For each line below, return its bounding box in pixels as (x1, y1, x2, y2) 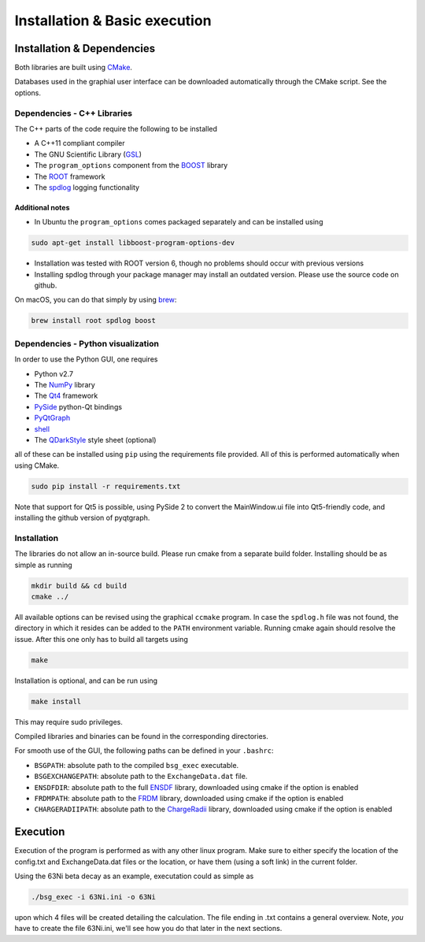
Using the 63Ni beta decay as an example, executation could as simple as (14, 871, 254, 881)
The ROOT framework (34, 172, 105, 181)
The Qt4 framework (34, 391, 98, 401)
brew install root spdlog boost (31, 316, 157, 325)
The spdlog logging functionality (34, 182, 140, 192)
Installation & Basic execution (14, 12, 212, 29)
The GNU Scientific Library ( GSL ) (34, 150, 142, 159)
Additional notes (14, 202, 70, 212)
